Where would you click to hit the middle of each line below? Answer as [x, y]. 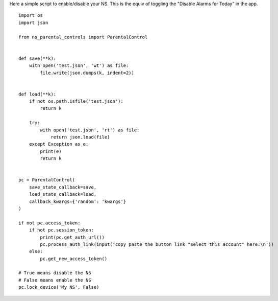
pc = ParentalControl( [47, 180]
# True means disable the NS [55, 273]
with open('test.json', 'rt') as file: [90, 130]
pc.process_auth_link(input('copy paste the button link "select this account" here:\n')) [157, 244]
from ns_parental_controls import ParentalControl [83, 37]
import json [33, 22]
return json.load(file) [80, 137]
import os [31, 16]
